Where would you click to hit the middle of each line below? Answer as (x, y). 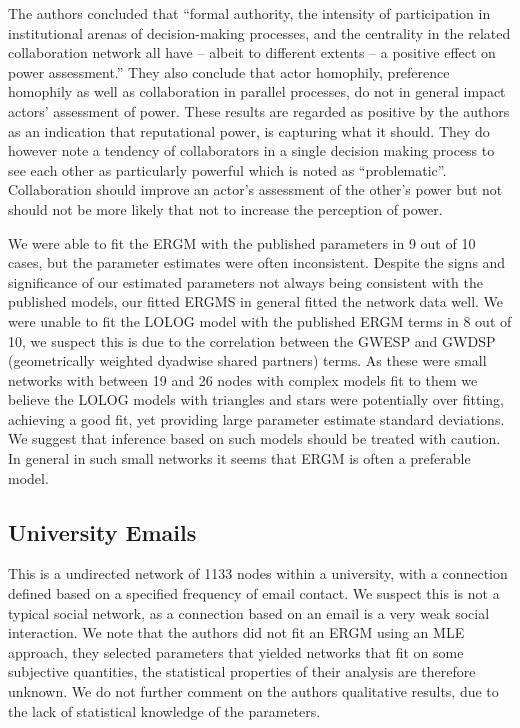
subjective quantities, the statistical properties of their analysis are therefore (242, 671)
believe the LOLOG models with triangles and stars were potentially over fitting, (256, 399)
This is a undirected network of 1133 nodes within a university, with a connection (258, 573)
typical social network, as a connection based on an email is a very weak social (249, 612)
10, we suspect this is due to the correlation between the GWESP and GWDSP (252, 340)
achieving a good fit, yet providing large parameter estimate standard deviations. (256, 418)
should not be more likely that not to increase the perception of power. (225, 208)
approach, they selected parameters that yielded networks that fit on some (236, 651)
